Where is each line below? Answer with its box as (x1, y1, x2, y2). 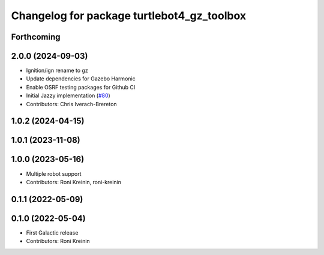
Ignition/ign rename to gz (26, 67, 88, 74)
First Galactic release (26, 229, 79, 236)
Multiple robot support (26, 170, 82, 177)
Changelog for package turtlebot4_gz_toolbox (11, 9, 247, 22)
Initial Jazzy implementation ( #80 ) (26, 92, 110, 99)
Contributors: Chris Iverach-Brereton (26, 100, 117, 107)
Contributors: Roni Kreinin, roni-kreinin (26, 178, 122, 185)
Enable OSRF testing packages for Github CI (26, 83, 136, 91)
